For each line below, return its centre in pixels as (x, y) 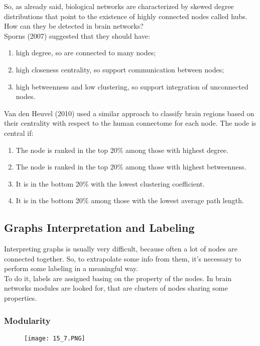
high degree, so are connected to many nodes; (86, 53)
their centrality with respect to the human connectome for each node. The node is (130, 123)
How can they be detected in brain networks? (74, 26)
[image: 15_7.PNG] (55, 338)
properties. (21, 298)
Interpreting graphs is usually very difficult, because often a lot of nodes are (121, 249)
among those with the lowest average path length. (167, 200)
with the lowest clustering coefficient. (148, 183)
